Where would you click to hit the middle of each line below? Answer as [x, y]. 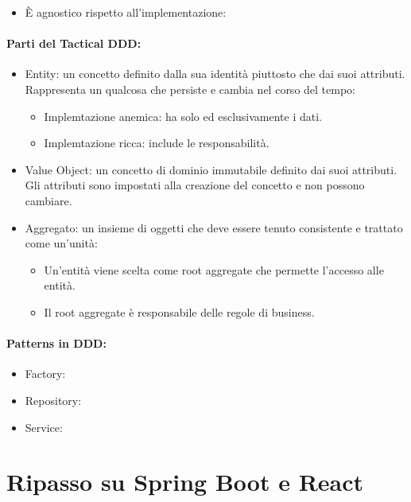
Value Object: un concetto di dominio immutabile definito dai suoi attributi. [211, 169]
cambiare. [48, 200]
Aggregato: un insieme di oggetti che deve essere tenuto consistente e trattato [214, 227]
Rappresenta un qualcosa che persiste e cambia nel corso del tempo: [190, 89]
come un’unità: [61, 243]
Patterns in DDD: [56, 343]
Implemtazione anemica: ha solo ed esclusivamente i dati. [183, 116]
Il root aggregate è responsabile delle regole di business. [179, 311]
